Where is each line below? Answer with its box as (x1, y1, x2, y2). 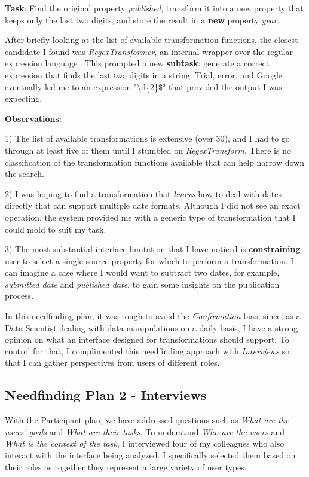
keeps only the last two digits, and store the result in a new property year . (5, 13, 280, 26)
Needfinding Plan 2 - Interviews (5, 386, 207, 404)
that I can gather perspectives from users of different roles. (5, 356, 220, 369)
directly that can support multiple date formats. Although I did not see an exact (5, 199, 301, 212)
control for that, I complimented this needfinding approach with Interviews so (5, 344, 290, 357)
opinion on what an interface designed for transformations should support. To (5, 333, 289, 345)
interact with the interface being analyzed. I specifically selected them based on (5, 449, 296, 461)
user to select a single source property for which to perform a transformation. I (5, 254, 294, 267)
